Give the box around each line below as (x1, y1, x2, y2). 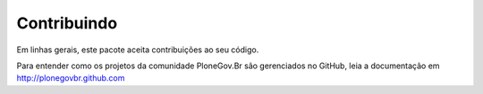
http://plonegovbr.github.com (16, 73, 125, 83)
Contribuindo (16, 13, 118, 33)
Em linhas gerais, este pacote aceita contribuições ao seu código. (16, 44, 259, 55)
